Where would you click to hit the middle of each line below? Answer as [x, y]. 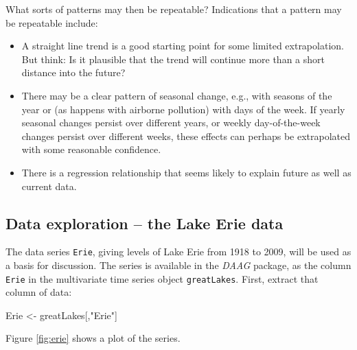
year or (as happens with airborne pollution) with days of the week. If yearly [183, 109]
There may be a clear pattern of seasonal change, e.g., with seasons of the [177, 95]
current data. [49, 186]
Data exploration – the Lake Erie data [145, 223]
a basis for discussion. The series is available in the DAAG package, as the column [178, 265]
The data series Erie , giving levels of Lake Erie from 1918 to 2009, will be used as [178, 252]
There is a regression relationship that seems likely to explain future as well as [186, 172]
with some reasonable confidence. [91, 149]
